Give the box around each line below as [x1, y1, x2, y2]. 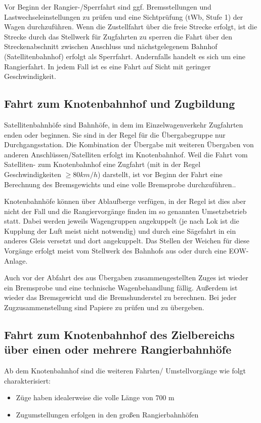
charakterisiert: [4, 375, 51, 386]
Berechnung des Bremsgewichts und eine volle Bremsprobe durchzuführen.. [4, 179, 236, 189]
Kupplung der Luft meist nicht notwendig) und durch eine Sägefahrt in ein [4, 225, 236, 236]
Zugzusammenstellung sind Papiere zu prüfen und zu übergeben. [4, 302, 204, 313]
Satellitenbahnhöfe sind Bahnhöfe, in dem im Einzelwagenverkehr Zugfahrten [4, 119, 243, 130]
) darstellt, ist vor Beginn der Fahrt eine [97, 168, 223, 179]
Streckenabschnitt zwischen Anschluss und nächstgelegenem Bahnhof [4, 41, 217, 52]
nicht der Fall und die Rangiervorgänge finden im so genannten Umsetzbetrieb [4, 205, 247, 216]
